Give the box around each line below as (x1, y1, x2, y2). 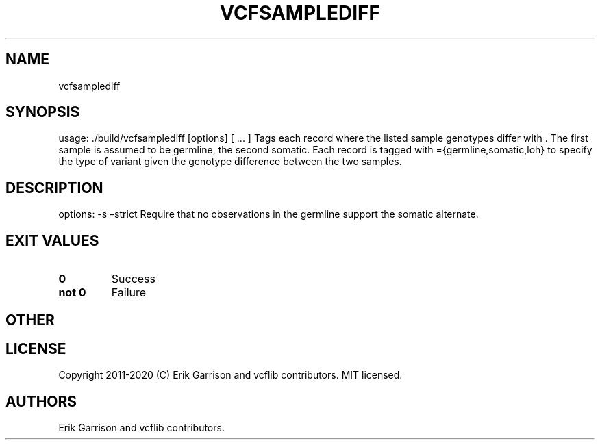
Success (111, 272, 156, 286)
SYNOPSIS (5, 103, 80, 121)
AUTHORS (5, 392, 77, 410)
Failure (111, 285, 147, 300)
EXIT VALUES (5, 231, 99, 249)
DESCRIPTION (5, 179, 103, 196)
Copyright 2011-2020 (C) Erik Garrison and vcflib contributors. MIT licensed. (58, 369, 403, 381)
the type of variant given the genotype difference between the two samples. (58, 155, 402, 168)
